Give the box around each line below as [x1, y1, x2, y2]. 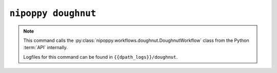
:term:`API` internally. [23, 44, 68, 51]
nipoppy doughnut [9, 8, 96, 19]
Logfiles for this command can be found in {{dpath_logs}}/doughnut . [23, 54, 178, 60]
